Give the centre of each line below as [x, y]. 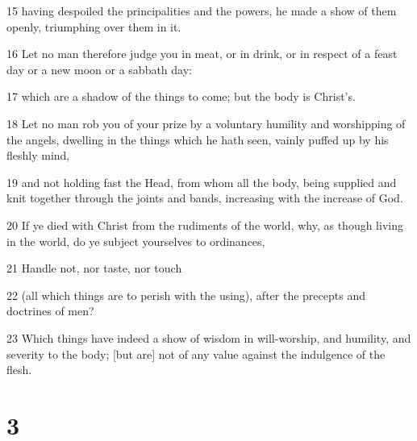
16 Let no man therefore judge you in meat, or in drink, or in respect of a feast [202, 54]
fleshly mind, [38, 155]
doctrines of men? [50, 311]
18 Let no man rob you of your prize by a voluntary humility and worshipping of [206, 123]
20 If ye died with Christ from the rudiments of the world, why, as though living [205, 225]
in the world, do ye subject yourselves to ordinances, [136, 241]
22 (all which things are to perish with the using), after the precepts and [186, 295]
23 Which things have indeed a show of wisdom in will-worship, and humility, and [209, 337]
